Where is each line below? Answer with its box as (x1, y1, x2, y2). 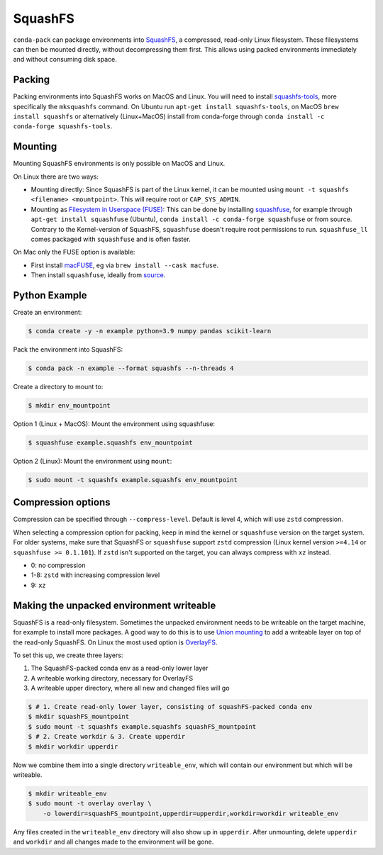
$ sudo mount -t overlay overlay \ (28, 800, 152, 807)
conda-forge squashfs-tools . (13, 122, 113, 130)
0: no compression (30, 561, 86, 570)
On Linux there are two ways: (13, 172, 99, 181)
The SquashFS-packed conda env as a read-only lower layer (30, 664, 209, 673)
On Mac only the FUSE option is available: (13, 248, 135, 257)
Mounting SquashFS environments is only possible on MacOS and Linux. (13, 160, 226, 168)
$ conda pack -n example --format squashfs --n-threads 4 (28, 364, 234, 372)
